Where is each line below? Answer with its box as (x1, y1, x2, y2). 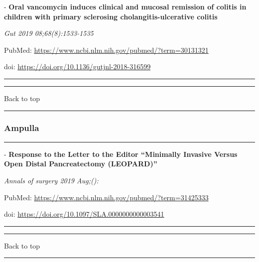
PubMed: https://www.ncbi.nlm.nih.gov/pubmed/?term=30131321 (4, 44, 209, 55)
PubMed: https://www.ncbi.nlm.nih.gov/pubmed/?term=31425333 (4, 192, 209, 202)
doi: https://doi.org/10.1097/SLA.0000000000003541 (4, 209, 164, 219)
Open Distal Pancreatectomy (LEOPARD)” (4, 158, 157, 169)
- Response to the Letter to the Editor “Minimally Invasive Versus (4, 148, 238, 159)
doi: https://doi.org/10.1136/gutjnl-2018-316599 (4, 61, 151, 72)
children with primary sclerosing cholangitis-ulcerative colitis (4, 11, 218, 21)
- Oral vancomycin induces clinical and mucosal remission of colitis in (4, 1, 247, 11)
